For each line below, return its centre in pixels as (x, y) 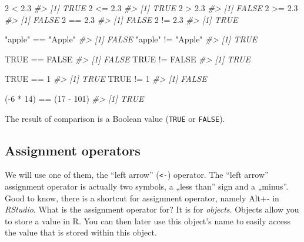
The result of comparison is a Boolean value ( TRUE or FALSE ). (115, 118)
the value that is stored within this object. (81, 232)
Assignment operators (73, 150)
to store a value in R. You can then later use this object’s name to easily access (148, 221)
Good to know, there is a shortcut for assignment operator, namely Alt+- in (142, 198)
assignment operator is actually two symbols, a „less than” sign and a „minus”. (147, 186)
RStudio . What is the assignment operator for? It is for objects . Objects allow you (152, 209)
